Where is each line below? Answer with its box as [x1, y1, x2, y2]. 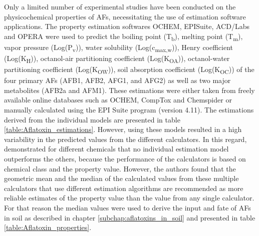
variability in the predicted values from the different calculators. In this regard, [4, 133, 247, 144]
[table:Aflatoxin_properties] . [4, 222, 92, 232]
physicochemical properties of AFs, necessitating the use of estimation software [4, 11, 246, 21]
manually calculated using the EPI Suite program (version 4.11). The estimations [4, 104, 254, 115]
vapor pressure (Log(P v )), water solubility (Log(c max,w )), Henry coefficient [4, 41, 233, 53]
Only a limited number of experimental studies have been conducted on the [4, 1, 236, 11]
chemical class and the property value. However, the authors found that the [4, 163, 236, 173]
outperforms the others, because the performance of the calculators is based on [4, 153, 246, 164]
